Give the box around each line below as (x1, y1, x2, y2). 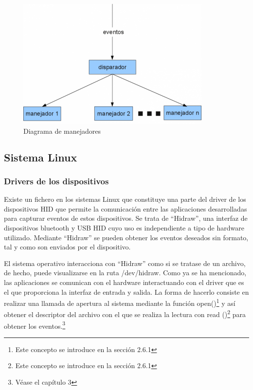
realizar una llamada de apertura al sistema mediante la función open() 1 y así (4, 297, 235, 308)
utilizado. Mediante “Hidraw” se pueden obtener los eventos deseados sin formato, (4, 232, 249, 242)
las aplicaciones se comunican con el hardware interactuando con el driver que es (4, 277, 244, 287)
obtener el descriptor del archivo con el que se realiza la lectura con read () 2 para (4, 308, 246, 319)
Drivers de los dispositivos (4, 175, 109, 187)
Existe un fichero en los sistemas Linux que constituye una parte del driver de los (4, 194, 246, 204)
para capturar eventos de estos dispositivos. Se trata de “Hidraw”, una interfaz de (4, 213, 248, 223)
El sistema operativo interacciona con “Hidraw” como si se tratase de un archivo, (4, 258, 246, 268)
